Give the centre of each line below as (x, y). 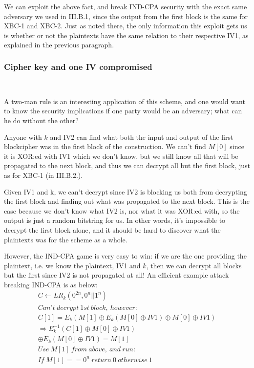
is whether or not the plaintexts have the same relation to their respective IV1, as (126, 35)
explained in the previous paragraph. (59, 45)
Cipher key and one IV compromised (78, 66)
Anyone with (23, 137)
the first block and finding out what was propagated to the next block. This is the (127, 201)
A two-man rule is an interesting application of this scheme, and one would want (125, 101)
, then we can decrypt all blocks (194, 265)
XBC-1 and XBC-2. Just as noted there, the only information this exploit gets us (126, 26)
